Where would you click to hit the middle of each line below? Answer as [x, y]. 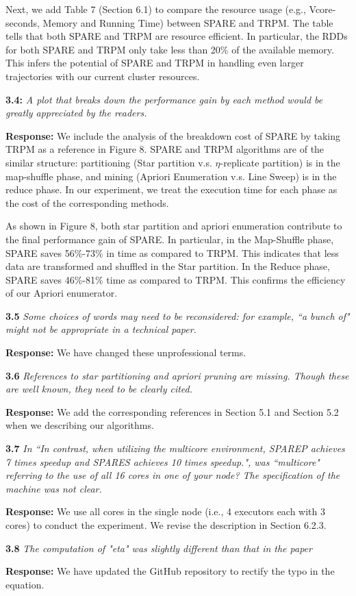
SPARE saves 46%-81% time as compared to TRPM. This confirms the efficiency [176, 279]
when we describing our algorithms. [80, 425]
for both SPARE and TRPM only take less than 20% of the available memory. [170, 49]
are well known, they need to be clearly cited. [99, 389]
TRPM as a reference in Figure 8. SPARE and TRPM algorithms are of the [165, 149]
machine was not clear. [54, 488]
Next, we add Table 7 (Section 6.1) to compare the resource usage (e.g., [156, 9]
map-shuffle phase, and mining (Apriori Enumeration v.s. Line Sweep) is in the [171, 176]
